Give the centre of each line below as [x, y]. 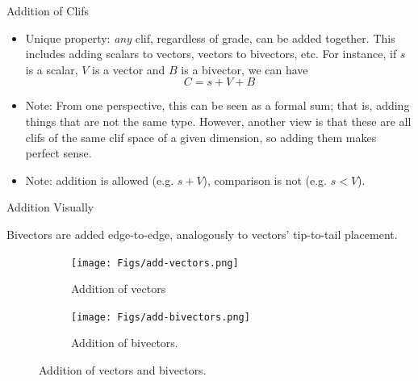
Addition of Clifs [48, 10]
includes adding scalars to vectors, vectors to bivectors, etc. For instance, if [211, 54]
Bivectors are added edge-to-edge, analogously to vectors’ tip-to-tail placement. [202, 234]
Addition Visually [50, 207]
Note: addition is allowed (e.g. [100, 180]
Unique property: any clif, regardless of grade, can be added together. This [210, 38]
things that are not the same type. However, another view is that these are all [218, 121]
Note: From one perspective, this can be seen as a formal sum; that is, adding [217, 105]
